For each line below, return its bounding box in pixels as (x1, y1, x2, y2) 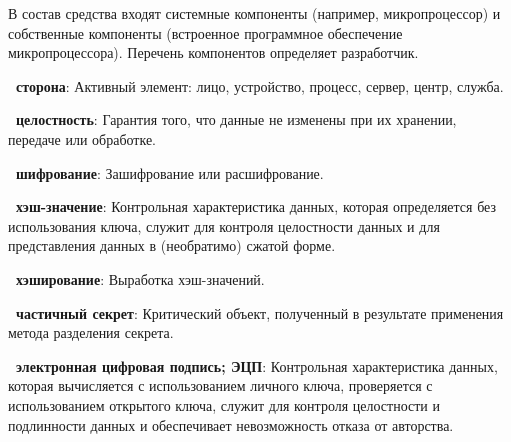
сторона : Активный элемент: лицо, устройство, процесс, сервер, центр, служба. (16, 75, 504, 96)
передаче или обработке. (8, 128, 157, 149)
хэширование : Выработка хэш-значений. (16, 268, 265, 289)
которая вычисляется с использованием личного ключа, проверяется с (8, 375, 433, 396)
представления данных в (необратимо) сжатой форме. (8, 235, 336, 256)
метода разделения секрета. (8, 322, 174, 343)
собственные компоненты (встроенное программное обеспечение (8, 22, 403, 43)
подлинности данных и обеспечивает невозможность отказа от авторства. (8, 414, 454, 435)
